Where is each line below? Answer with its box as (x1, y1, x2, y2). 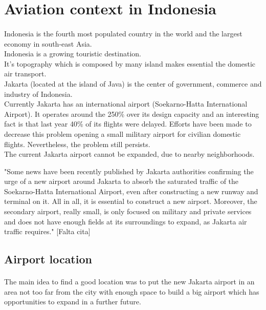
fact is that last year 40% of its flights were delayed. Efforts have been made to (4, 118, 252, 129)
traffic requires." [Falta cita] (4, 226, 91, 237)
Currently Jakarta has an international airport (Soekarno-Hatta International (4, 98, 248, 109)
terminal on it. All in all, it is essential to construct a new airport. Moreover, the (4, 196, 257, 206)
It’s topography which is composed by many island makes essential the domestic (4, 58, 255, 69)
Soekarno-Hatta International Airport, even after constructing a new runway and (4, 185, 258, 196)
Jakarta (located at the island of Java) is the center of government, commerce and (4, 78, 262, 89)
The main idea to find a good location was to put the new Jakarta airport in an (4, 276, 255, 287)
